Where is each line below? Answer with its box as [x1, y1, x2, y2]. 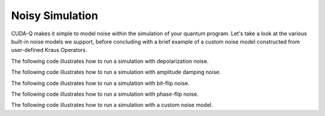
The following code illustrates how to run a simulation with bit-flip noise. [11, 80, 190, 87]
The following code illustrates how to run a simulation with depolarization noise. [11, 57, 209, 65]
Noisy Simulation [11, 9, 99, 22]
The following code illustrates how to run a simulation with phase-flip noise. [11, 90, 199, 97]
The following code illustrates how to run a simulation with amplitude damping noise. [11, 69, 221, 76]
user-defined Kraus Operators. [11, 47, 87, 54]
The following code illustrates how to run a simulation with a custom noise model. [11, 102, 213, 109]
